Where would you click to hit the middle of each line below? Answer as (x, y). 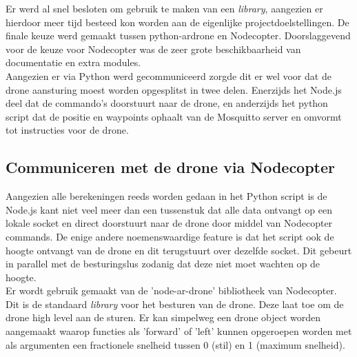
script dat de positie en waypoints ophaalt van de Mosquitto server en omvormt (174, 116)
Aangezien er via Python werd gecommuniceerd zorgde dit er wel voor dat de (169, 75)
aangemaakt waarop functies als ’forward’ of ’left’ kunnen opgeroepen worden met (179, 331)
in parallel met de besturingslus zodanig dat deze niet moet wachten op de (163, 264)
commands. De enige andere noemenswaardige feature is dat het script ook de (170, 236)
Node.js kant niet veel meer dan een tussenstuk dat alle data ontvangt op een (169, 209)
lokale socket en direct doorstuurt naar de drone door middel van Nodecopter (169, 223)
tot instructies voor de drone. (67, 130)
